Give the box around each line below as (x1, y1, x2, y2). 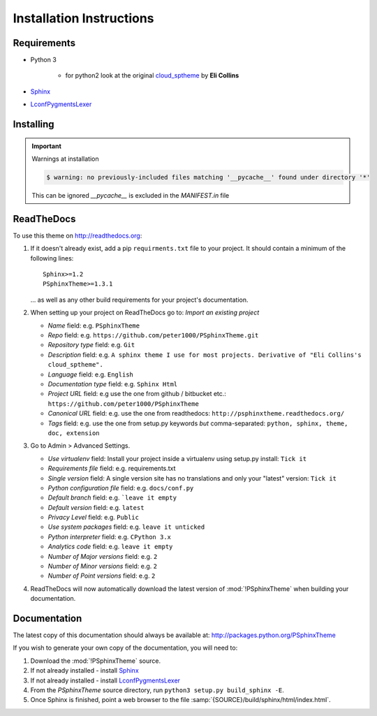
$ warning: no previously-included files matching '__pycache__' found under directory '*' (46, 173, 371, 182)
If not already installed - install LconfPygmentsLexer (30, 676, 181, 685)
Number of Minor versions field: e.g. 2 (47, 562, 158, 571)
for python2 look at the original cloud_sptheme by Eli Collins (65, 71, 239, 80)
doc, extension (47, 429, 101, 437)
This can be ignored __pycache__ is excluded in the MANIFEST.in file (31, 191, 230, 199)
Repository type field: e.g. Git (47, 341, 135, 349)
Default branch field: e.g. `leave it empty (47, 493, 177, 502)
